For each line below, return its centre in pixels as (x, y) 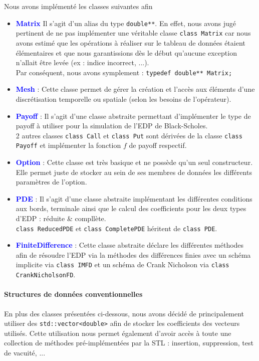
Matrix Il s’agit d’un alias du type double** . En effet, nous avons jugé (126, 23)
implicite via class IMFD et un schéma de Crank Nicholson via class (122, 264)
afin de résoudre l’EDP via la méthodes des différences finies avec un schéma (133, 254)
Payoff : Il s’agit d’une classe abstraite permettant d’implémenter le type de (133, 116)
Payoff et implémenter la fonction (68, 145)
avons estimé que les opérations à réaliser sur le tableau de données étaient (131, 42)
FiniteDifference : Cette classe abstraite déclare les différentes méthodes (130, 245)
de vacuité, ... (25, 352)
